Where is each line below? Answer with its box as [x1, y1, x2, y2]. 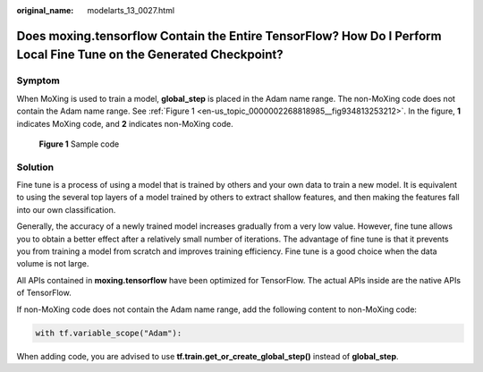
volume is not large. [16, 258, 89, 269]
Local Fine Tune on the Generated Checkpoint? [16, 47, 284, 63]
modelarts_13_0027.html [87, 5, 174, 15]
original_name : [16, 5, 74, 15]
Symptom [16, 74, 60, 87]
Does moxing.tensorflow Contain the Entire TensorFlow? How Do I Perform [16, 28, 442, 44]
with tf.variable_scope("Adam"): [35, 327, 182, 338]
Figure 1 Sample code [38, 139, 120, 149]
